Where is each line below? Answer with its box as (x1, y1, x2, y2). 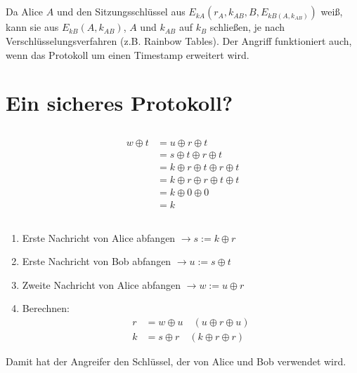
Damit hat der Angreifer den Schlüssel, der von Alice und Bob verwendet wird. (6, 353, 346, 368)
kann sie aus (6, 20, 59, 34)
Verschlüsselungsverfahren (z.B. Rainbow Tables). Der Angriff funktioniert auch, (6, 33, 352, 48)
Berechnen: (22, 301, 70, 316)
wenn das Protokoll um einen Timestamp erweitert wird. (6, 47, 249, 62)
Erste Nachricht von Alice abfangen (22, 230, 176, 245)
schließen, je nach (209, 20, 285, 34)
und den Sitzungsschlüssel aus (56, 4, 186, 19)
